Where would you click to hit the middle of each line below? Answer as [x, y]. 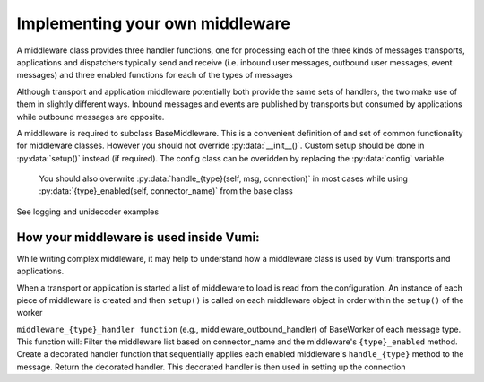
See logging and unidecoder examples [88, 212]
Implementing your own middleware [153, 23]
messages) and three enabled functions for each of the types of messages [155, 75]
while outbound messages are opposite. [91, 117]
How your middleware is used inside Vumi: [138, 237]
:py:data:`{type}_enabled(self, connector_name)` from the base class [166, 191]
